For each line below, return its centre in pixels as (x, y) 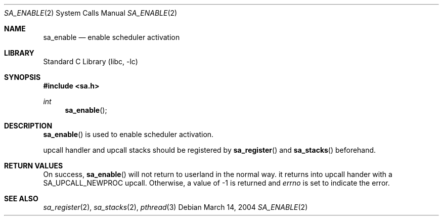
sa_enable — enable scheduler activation (112, 37)
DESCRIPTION (28, 126)
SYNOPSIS (23, 77)
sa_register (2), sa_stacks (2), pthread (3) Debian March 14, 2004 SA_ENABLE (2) (175, 207)
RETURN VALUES (34, 166)
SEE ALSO (21, 199)
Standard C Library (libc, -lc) (91, 61)
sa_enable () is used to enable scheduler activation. (128, 134)
